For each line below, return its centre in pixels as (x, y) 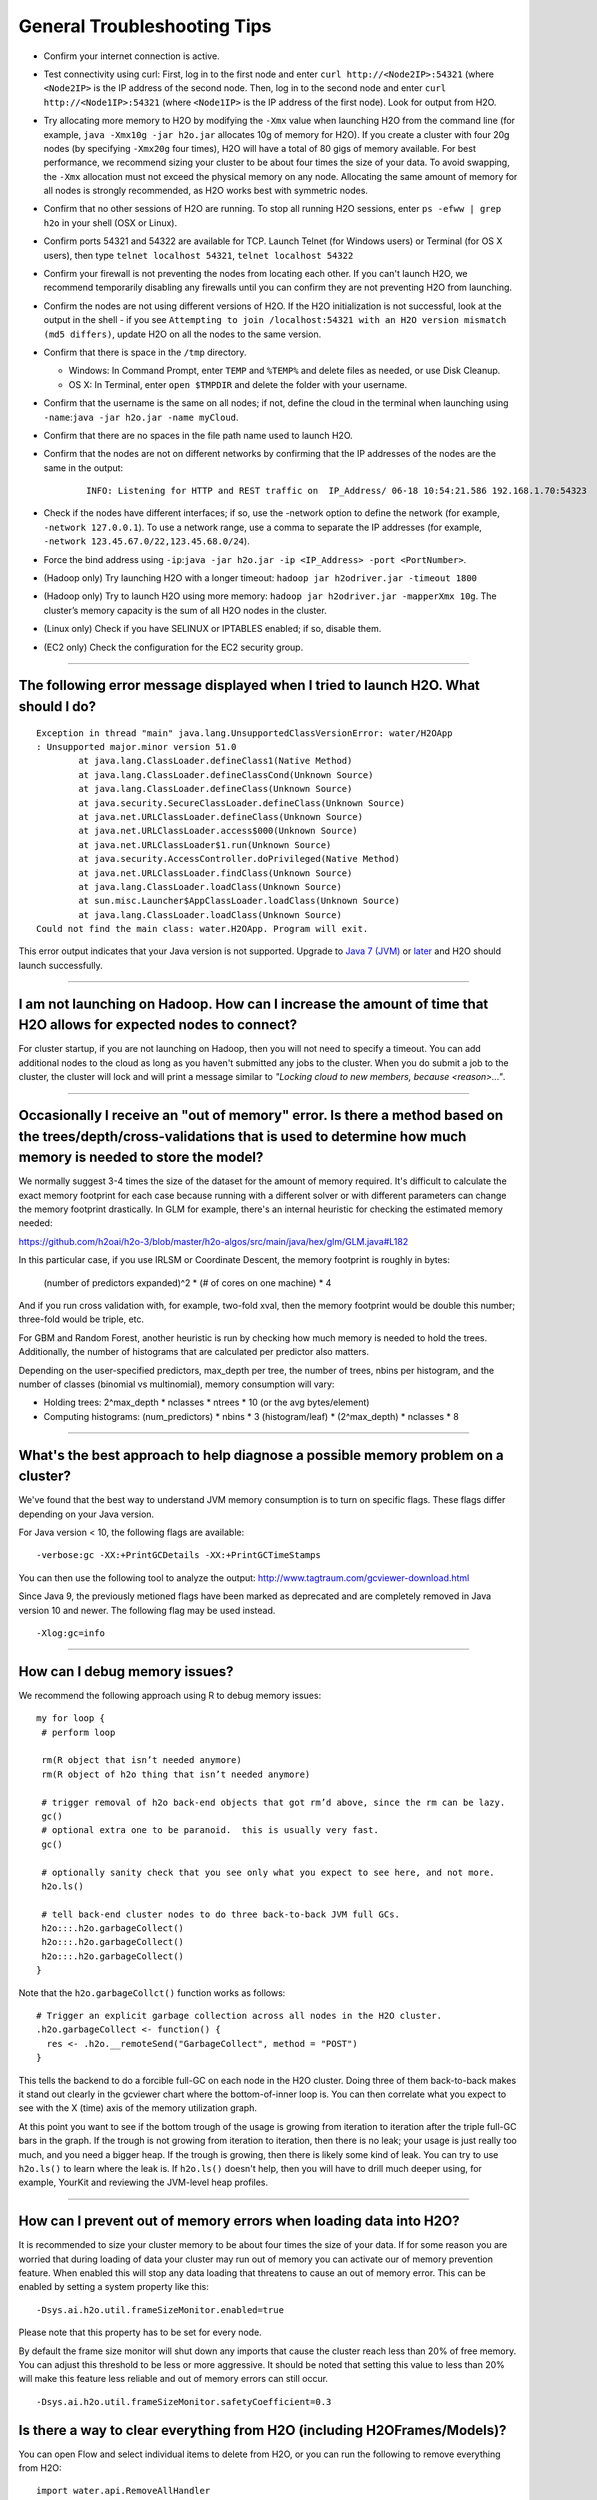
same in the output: (83, 467)
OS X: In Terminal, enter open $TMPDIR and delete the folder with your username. (238, 384)
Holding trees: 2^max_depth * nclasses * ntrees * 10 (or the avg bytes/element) (206, 1402)
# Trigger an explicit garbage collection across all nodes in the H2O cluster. (239, 2016)
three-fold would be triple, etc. (81, 1319)
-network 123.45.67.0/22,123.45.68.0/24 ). (146, 541)
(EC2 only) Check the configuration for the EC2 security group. (173, 647)
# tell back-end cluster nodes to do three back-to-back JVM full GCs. (220, 1914)
